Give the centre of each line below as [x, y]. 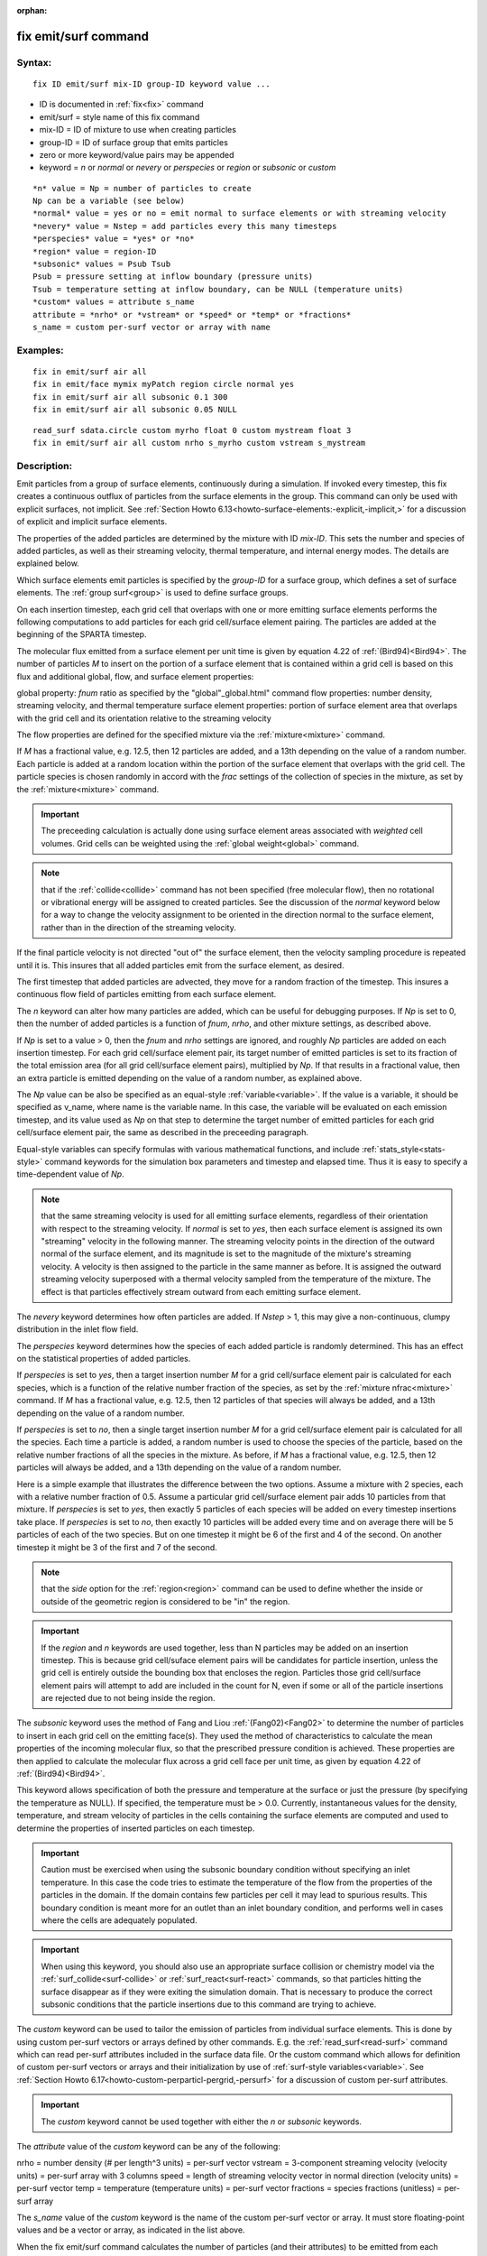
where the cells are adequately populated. [119, 1920]
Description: [44, 466]
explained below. [48, 563]
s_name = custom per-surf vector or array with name [152, 327]
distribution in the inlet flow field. [78, 1329]
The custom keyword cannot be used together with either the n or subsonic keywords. [202, 2122]
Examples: [40, 350]
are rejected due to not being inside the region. [128, 1698]
